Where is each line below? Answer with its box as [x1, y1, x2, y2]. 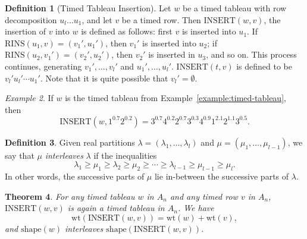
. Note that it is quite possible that [40, 71, 168, 84]
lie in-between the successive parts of [154, 170, 289, 183]
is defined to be [236, 59, 292, 72]
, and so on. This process [206, 48, 297, 61]
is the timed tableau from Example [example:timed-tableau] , [65, 92, 286, 104]
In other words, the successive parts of [5, 170, 145, 183]
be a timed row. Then [121, 13, 201, 26]
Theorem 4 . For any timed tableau [5, 190, 135, 202]
